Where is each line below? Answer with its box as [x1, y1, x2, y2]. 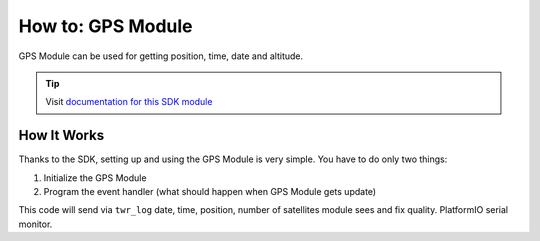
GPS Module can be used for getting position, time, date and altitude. [18, 50, 304, 62]
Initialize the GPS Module [43, 171, 147, 184]
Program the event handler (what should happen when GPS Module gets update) [43, 186, 377, 198]
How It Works [18, 127, 105, 144]
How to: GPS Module [18, 15, 194, 37]
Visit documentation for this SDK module [45, 96, 213, 108]
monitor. [18, 218, 53, 230]
